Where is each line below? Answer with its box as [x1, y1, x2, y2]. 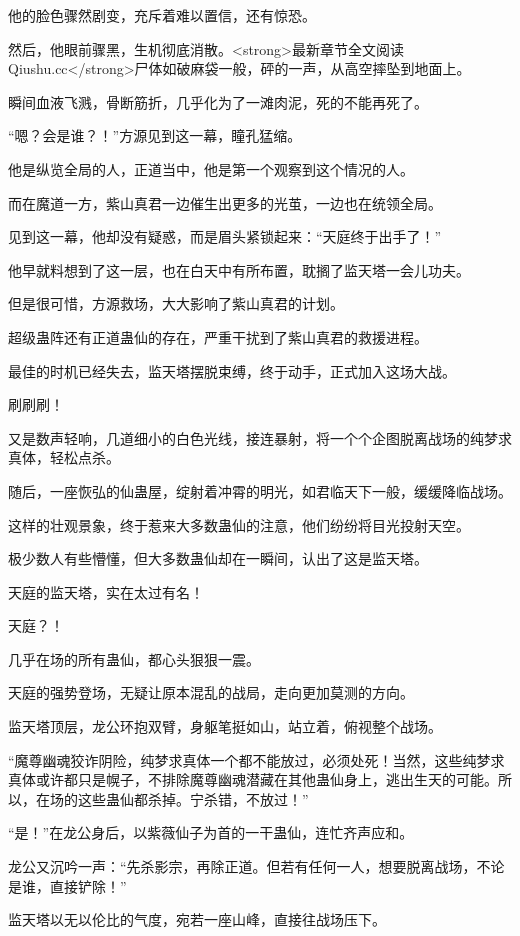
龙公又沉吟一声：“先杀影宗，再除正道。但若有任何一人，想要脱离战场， [8, 856, 477, 877]
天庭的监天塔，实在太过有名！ [8, 581, 204, 602]
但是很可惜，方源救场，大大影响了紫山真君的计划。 [8, 293, 344, 314]
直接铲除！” [49, 875, 127, 896]
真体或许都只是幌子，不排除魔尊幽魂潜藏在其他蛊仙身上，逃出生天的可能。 [8, 769, 498, 790]
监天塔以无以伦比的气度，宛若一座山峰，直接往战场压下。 [8, 909, 386, 930]
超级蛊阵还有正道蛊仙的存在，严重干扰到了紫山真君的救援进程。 [8, 326, 428, 347]
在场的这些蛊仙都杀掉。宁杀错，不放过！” [35, 788, 309, 809]
